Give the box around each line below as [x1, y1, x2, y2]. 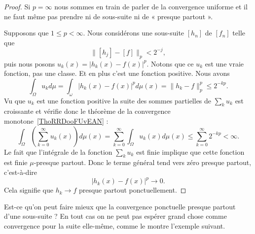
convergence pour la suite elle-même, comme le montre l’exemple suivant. [4, 220, 225, 231]
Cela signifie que [4, 185, 54, 195]
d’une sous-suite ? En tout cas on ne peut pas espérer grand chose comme [4, 211, 227, 221]
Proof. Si [4, 1, 31, 11]
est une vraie [205, 58, 244, 68]
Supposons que [4, 28, 49, 38]
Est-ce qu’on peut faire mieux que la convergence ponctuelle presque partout [4, 201, 236, 211]
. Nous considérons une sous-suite [83, 28, 184, 38]
